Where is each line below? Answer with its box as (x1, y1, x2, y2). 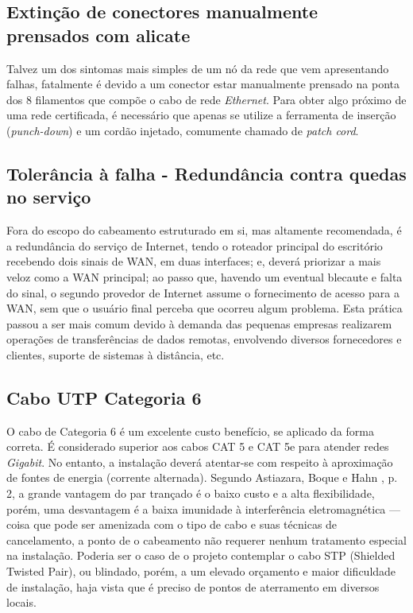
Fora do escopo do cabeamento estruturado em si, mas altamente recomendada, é (6, 222, 402, 239)
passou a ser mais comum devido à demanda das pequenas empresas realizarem (6, 315, 392, 332)
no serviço (6, 184, 91, 209)
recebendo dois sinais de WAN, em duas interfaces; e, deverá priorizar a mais (6, 253, 381, 270)
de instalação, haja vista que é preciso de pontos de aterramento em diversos (6, 578, 380, 595)
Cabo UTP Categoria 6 (6, 385, 202, 409)
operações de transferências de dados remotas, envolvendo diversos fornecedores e (6, 331, 402, 347)
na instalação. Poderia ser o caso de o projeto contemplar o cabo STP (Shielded (6, 547, 396, 564)
